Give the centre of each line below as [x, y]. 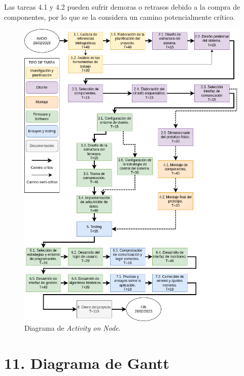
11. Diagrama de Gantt [87, 363]
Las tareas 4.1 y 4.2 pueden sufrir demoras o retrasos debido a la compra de [122, 7]
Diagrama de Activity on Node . [73, 328]
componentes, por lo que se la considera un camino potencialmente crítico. [120, 17]
